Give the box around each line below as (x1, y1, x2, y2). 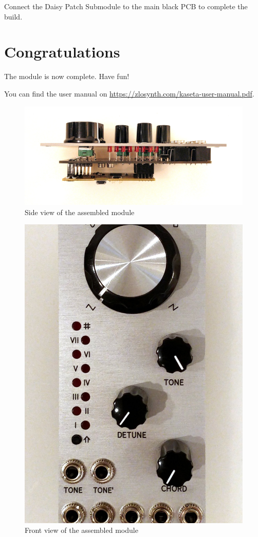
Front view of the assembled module (25, 525, 138, 535)
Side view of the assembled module (25, 206, 135, 217)
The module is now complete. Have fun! (4, 71, 130, 82)
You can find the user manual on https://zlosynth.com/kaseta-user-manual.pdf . (4, 88, 254, 99)
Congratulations (4, 41, 120, 62)
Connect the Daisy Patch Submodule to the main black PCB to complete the (4, 1, 248, 11)
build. (4, 11, 23, 22)
